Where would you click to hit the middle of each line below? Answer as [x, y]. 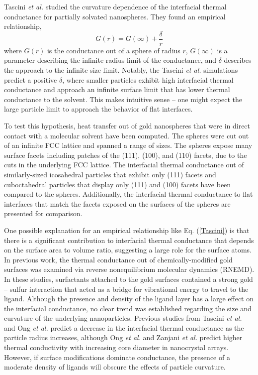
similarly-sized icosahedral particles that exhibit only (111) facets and [110, 174]
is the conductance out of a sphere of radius [114, 50]
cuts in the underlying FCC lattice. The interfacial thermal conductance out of [124, 165]
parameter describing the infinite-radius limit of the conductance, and [110, 60]
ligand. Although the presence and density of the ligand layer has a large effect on [129, 299]
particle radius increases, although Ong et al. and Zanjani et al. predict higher [123, 337]
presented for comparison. [43, 213]
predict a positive [31, 79]
